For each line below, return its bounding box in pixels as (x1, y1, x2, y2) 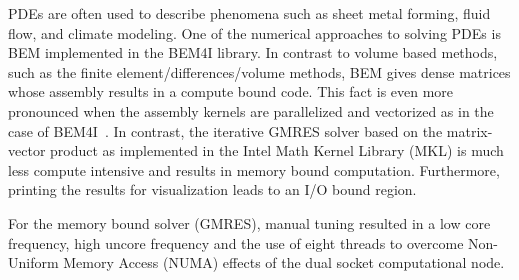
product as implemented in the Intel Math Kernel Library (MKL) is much (50, 140, 504, 161)
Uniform (8, 252, 59, 273)
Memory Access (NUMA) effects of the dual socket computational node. (63, 252, 505, 273)
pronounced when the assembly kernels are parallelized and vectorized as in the (8, 100, 494, 121)
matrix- (446, 120, 493, 141)
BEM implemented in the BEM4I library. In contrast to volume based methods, (8, 42, 498, 63)
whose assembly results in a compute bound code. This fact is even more (8, 81, 454, 102)
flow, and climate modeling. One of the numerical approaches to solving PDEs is (8, 22, 501, 43)
